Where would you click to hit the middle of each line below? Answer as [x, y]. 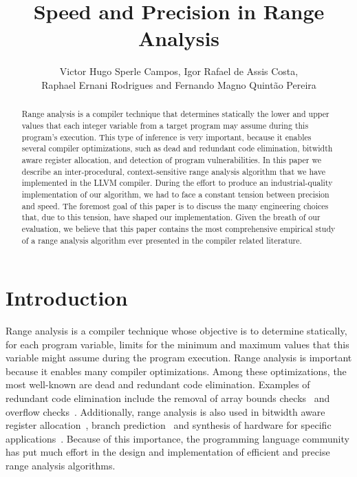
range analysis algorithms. [61, 466]
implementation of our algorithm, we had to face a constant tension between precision [175, 194]
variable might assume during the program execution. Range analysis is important [179, 358]
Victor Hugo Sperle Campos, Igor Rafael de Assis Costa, [179, 71]
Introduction [67, 298]
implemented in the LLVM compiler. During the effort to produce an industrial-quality [177, 183]
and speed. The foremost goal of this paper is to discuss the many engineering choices [175, 205]
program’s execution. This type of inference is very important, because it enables [166, 137]
